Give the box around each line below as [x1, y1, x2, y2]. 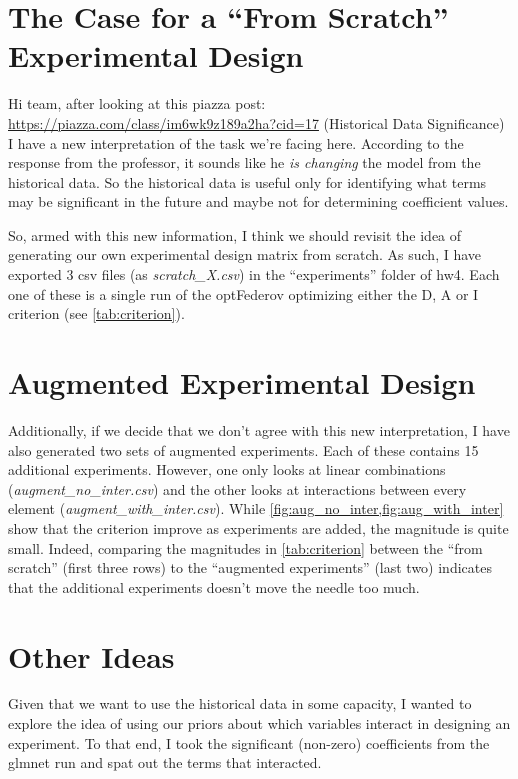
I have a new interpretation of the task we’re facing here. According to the [8, 132, 464, 153]
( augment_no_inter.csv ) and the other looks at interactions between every [8, 478, 467, 499]
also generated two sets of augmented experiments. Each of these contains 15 [8, 439, 479, 460]
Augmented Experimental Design [8, 362, 476, 403]
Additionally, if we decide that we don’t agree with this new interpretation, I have [8, 419, 510, 440]
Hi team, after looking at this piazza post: [8, 93, 266, 114]
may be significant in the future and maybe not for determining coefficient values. [8, 191, 509, 212]
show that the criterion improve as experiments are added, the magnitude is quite [8, 517, 509, 538]
